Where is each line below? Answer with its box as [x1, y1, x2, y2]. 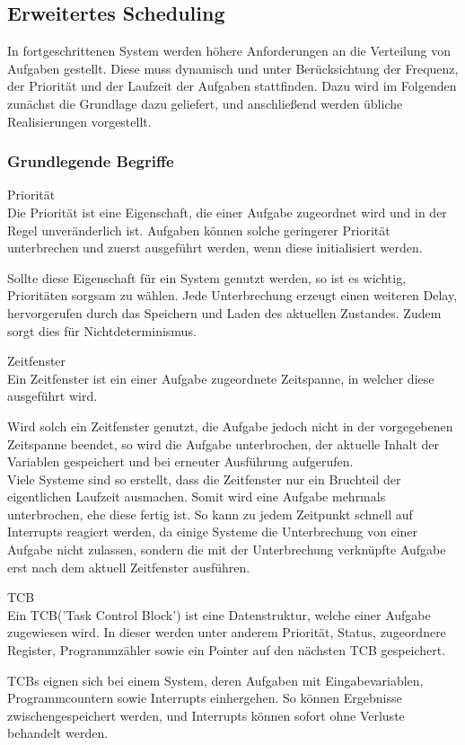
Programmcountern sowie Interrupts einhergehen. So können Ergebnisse [7, 688, 402, 707]
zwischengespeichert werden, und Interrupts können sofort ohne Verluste [7, 705, 405, 724]
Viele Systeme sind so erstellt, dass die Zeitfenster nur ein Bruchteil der [7, 469, 401, 488]
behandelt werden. [7, 723, 109, 742]
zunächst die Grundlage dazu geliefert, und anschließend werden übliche [7, 93, 403, 112]
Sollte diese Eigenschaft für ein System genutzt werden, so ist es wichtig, [7, 268, 407, 287]
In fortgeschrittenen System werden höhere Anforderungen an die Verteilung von [7, 41, 451, 60]
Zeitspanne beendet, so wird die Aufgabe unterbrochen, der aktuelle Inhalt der [7, 434, 440, 453]
